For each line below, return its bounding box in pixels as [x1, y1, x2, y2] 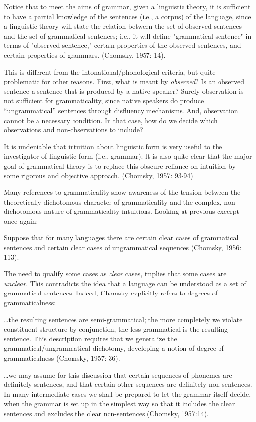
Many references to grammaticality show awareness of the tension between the [4, 187, 241, 197]
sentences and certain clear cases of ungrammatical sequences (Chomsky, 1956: [4, 242, 242, 253]
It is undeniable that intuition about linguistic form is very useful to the [4, 141, 222, 151]
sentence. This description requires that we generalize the [4, 333, 177, 343]
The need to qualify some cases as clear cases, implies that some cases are [4, 268, 227, 279]
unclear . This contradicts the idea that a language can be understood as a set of [4, 278, 246, 288]
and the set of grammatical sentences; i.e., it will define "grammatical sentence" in [4, 30, 252, 41]
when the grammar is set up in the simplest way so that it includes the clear [4, 398, 235, 409]
